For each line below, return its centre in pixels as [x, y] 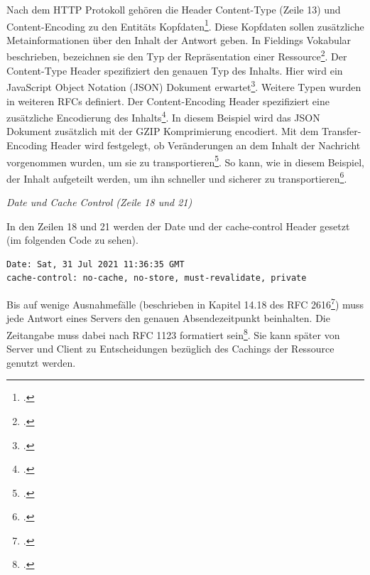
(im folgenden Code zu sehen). [72, 240]
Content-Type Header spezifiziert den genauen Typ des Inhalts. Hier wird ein [175, 70]
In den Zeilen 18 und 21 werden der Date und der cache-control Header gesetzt [178, 226]
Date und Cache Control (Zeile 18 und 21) [99, 202]
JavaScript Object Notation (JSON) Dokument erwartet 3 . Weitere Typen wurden [184, 86]
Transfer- [342, 131]
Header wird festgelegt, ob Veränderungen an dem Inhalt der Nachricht [206, 145]
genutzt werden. [41, 362]
